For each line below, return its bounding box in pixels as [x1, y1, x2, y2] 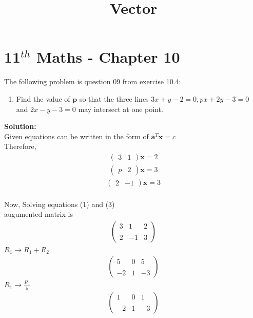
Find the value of [16, 93, 70, 104]
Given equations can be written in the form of [4, 130, 149, 141]
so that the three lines [79, 93, 149, 104]
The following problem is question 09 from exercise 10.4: [4, 76, 181, 87]
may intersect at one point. [78, 103, 163, 114]
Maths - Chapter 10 [36, 46, 180, 67]
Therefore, [4, 141, 36, 152]
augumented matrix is [4, 209, 73, 219]
